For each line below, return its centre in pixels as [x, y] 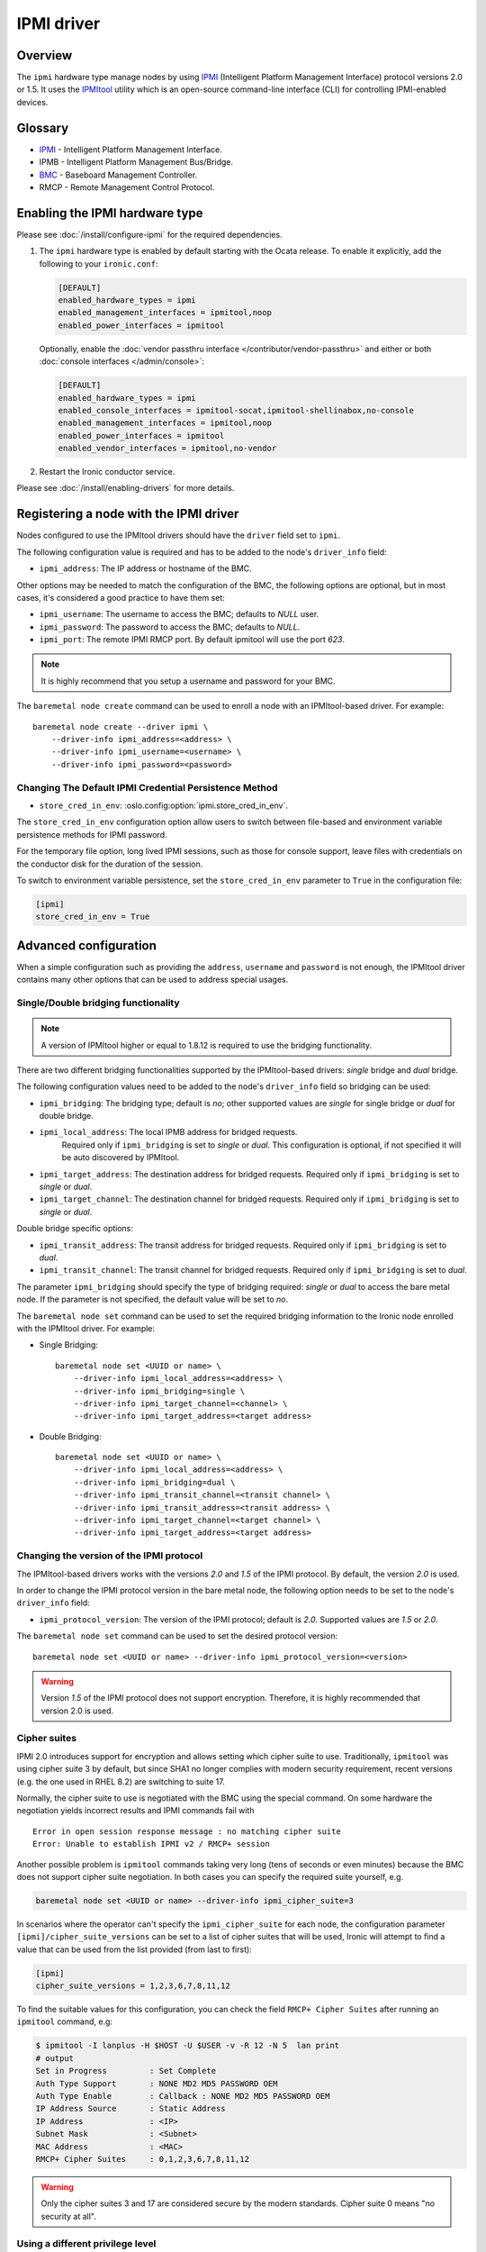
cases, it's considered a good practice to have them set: [121, 597]
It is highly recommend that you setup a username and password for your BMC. [189, 681]
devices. [32, 102]
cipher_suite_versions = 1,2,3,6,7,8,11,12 [133, 1986]
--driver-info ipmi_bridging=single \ [159, 1391]
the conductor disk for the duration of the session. [110, 864]
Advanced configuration [87, 945]
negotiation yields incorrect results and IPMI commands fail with [135, 1811]
